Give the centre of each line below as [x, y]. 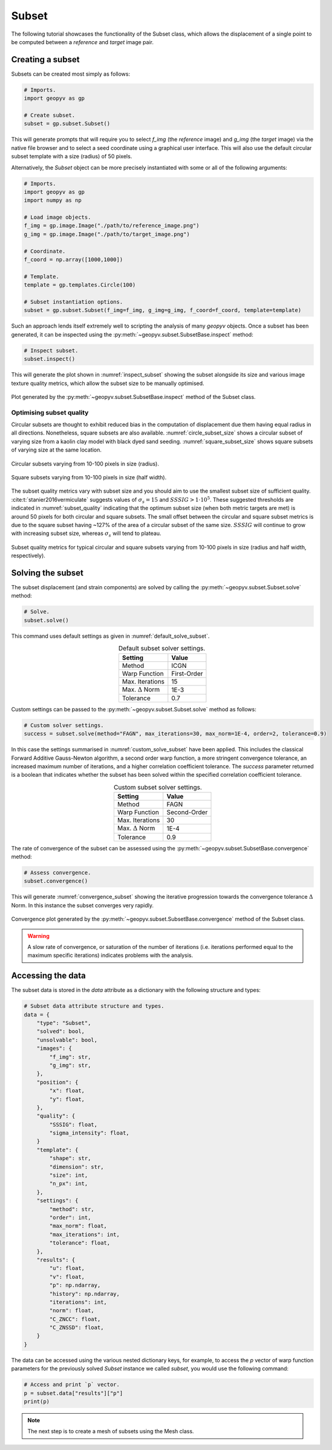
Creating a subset [45, 60]
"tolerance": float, [80, 1243]
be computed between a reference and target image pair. [83, 42]
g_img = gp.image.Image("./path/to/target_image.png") [107, 234]
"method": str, [72, 1209]
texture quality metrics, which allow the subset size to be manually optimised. [108, 383]
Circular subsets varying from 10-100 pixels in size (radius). [85, 464]
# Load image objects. [57, 217]
